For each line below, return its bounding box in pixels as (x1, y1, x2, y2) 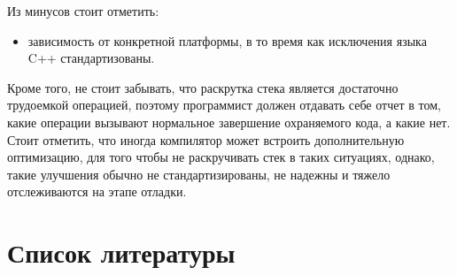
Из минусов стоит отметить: (7, 2, 159, 19)
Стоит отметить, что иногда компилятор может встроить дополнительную (7, 130, 405, 149)
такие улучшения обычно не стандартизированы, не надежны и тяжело (7, 164, 391, 183)
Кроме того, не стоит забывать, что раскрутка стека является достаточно (7, 78, 399, 96)
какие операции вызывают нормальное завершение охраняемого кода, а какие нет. (7, 112, 451, 131)
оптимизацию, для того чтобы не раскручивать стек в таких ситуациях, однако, (7, 148, 435, 166)
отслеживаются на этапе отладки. (7, 182, 187, 201)
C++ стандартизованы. (27, 49, 155, 67)
